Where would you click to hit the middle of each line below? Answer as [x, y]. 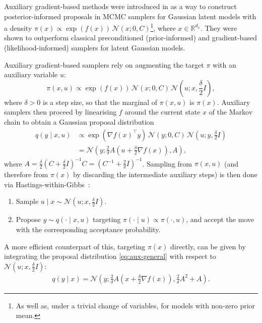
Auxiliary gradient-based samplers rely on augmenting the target [104, 64]
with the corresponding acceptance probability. [88, 229]
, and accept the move [220, 219]
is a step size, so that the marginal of [100, 102]
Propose [28, 219]
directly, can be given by [208, 246]
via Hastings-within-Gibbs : [47, 184]
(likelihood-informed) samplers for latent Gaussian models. [95, 48]
